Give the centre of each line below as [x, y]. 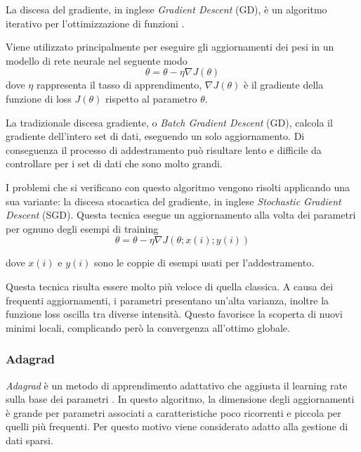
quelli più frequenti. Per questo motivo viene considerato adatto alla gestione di [177, 426]
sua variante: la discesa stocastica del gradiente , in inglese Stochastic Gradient [173, 201]
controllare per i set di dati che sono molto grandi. [114, 163]
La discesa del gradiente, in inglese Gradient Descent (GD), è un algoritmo [166, 9]
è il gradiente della [284, 85]
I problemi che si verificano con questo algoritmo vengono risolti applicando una [178, 187]
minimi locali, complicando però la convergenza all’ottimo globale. [148, 327]
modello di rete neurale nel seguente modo [97, 60]
